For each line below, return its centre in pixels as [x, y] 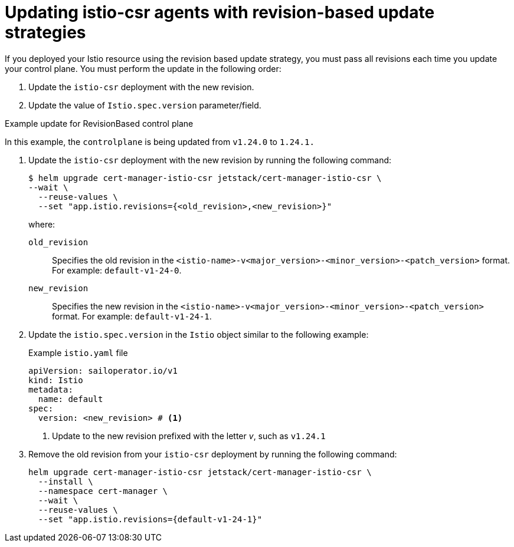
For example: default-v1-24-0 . [117, 270]
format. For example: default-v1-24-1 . [132, 316]
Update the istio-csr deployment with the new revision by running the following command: [210, 160]
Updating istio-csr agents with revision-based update [220, 12]
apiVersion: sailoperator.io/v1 [103, 370]
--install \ [66, 481]
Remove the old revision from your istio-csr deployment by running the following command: [213, 454]
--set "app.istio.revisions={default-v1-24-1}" [150, 519]
